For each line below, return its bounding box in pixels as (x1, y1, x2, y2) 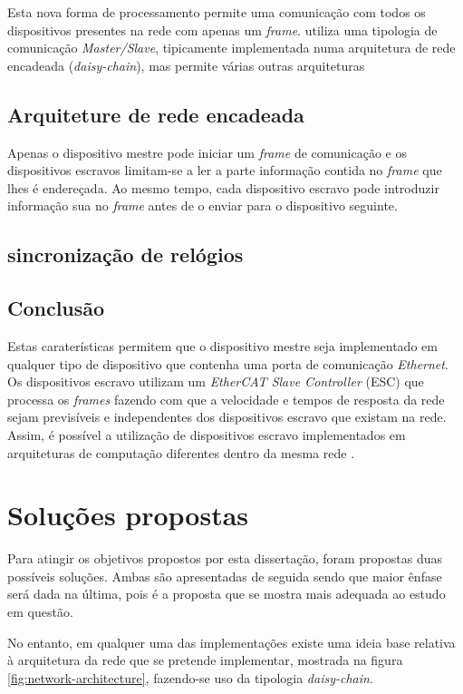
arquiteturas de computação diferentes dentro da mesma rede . (7, 443, 355, 462)
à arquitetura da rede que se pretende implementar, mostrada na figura (7, 650, 403, 670)
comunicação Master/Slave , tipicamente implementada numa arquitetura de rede (7, 38, 456, 57)
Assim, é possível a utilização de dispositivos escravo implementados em (7, 425, 406, 444)
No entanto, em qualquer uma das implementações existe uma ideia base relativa (7, 632, 456, 651)
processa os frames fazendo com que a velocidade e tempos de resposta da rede (7, 389, 445, 408)
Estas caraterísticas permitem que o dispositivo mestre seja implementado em (7, 336, 438, 355)
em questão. (7, 602, 73, 621)
